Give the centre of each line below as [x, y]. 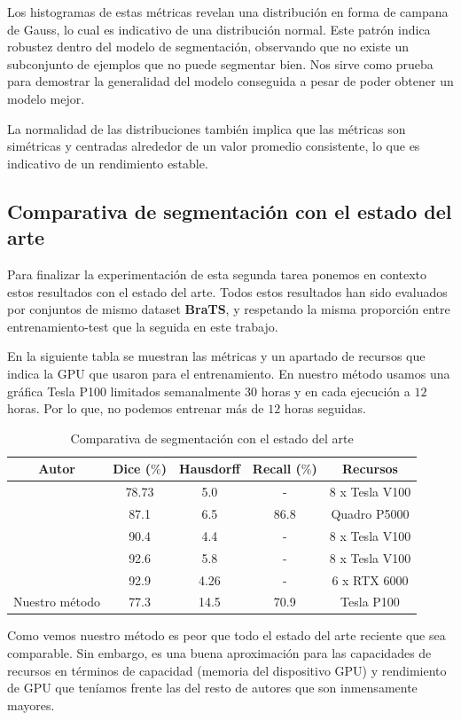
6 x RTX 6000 [370, 579]
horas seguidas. [325, 408]
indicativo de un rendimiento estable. [108, 163]
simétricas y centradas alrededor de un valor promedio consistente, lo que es [214, 146]
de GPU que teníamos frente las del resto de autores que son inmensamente [212, 688]
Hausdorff [210, 469]
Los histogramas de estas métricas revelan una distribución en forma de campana [228, 12]
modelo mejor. [46, 98]
